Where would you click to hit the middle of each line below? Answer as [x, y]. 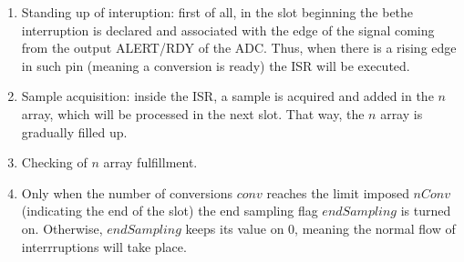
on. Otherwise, [62, 228]
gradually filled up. [74, 131]
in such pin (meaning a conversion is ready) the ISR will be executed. [216, 65]
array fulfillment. [150, 162]
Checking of [54, 162]
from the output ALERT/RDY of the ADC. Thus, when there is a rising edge [239, 48]
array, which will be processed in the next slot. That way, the [193, 113]
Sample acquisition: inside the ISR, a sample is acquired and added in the [227, 96]
